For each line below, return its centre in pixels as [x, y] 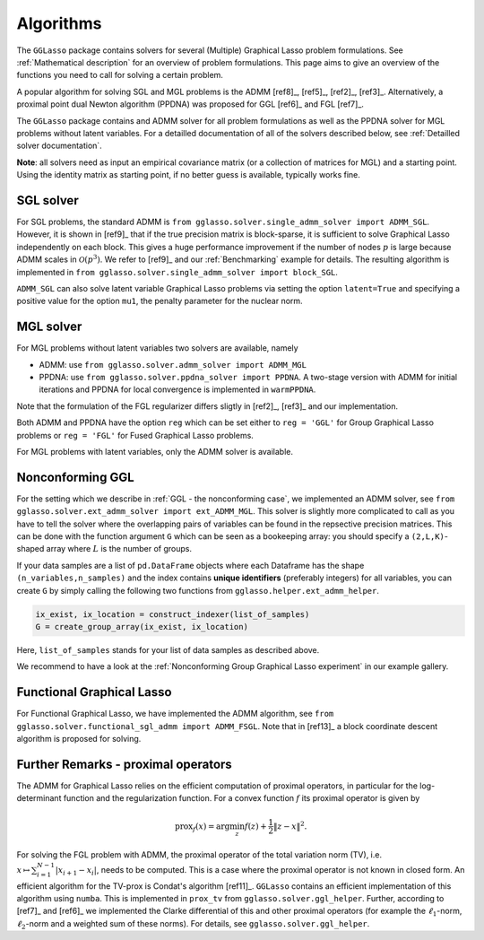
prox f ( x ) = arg [203, 827]
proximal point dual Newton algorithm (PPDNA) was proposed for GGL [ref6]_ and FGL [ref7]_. [190, 104]
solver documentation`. [59, 146]
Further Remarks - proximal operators [124, 764]
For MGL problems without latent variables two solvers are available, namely [158, 348]
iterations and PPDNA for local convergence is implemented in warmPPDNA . [177, 389]
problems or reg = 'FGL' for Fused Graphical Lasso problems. [135, 435]
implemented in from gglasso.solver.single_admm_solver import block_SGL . [177, 272]
